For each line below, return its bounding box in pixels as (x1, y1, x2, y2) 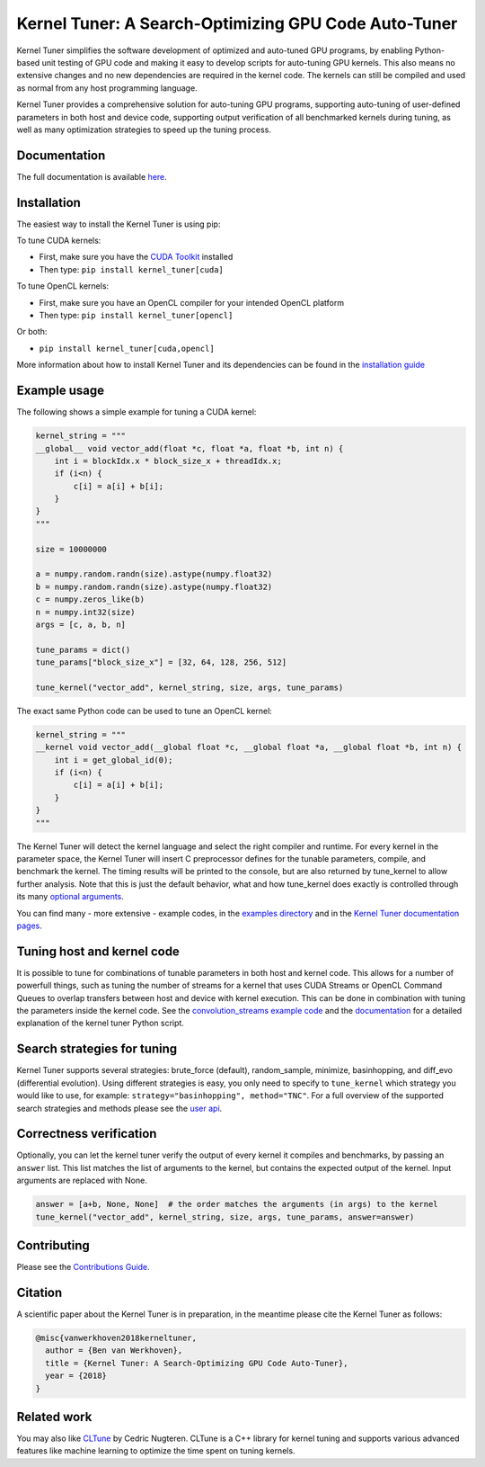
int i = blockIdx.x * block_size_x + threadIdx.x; (54, 455, 282, 466)
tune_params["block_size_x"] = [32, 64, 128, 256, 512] (35, 657, 287, 667)
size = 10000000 (35, 544, 108, 554)
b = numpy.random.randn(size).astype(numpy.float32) (35, 581, 273, 592)
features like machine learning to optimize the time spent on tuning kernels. (16, 1445, 295, 1456)
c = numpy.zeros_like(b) (35, 595, 145, 604)
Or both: (16, 326, 48, 337)
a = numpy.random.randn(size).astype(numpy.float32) (35, 569, 273, 579)
